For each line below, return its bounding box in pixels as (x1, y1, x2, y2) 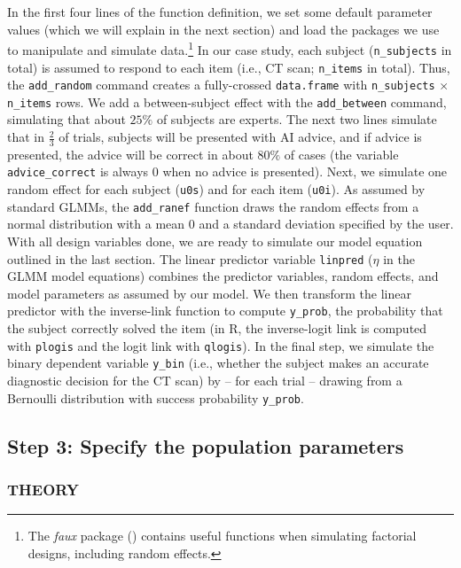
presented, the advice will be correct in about (7, 144, 254, 163)
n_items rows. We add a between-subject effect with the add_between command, (7, 92, 447, 111)
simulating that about (7, 110, 126, 128)
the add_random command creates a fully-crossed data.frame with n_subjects (7, 75, 435, 94)
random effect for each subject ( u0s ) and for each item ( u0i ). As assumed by (7, 180, 426, 198)
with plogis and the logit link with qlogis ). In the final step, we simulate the (7, 336, 434, 354)
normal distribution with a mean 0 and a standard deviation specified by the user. (7, 214, 454, 233)
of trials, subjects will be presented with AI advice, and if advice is (59, 128, 422, 146)
